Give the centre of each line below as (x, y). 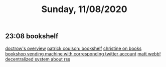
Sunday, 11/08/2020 (84, 9)
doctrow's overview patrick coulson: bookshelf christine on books (73, 48)
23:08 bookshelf (32, 36)
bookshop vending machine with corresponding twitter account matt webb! (83, 53)
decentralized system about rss (38, 59)
